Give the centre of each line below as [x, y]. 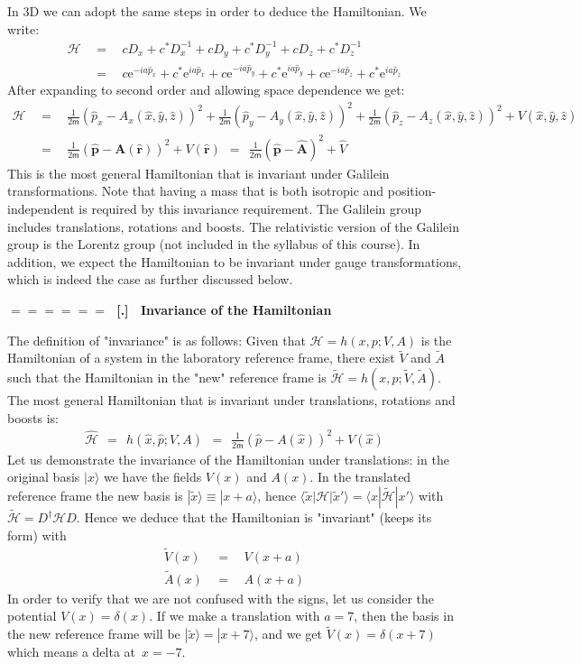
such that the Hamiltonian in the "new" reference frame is [167, 378]
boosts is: [33, 417]
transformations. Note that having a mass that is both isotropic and [196, 191]
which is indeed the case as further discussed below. [150, 279]
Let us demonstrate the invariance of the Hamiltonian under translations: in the [228, 459]
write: [23, 28]
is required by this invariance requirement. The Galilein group [250, 209]
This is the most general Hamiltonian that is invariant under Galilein [198, 173]
